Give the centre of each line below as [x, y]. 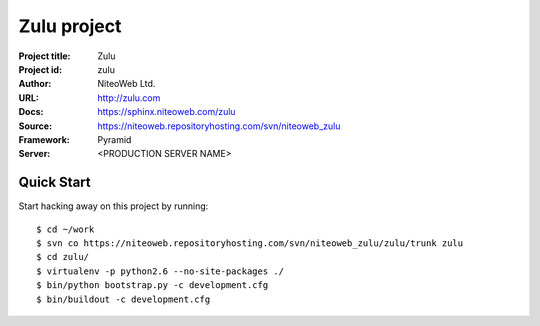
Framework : [44, 139]
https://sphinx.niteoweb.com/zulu [166, 112]
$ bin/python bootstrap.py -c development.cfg [152, 285]
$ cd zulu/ [63, 257]
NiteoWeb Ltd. [126, 84]
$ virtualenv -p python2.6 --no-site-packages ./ [160, 271]
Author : [35, 84]
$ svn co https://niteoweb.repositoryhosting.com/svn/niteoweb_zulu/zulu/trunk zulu [250, 243]
